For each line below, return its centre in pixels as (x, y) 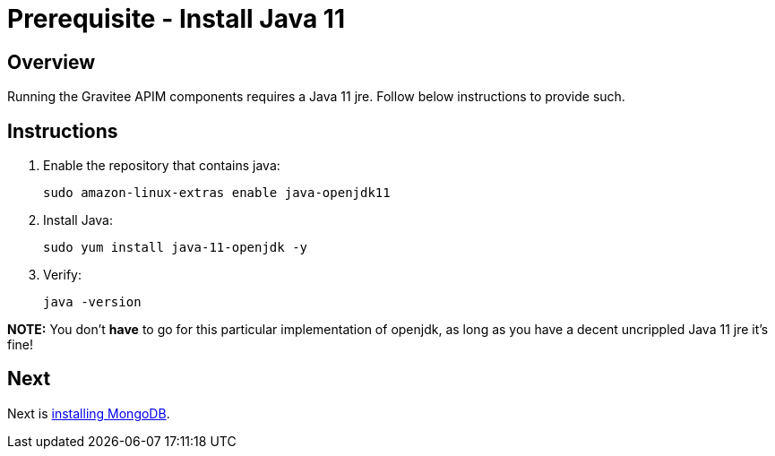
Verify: (62, 275)
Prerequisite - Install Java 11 (177, 19)
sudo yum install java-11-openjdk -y (176, 248)
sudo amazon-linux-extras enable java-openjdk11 (217, 193)
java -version (92, 302)
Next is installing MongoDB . (89, 413)
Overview (52, 62)
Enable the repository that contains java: (162, 166)
